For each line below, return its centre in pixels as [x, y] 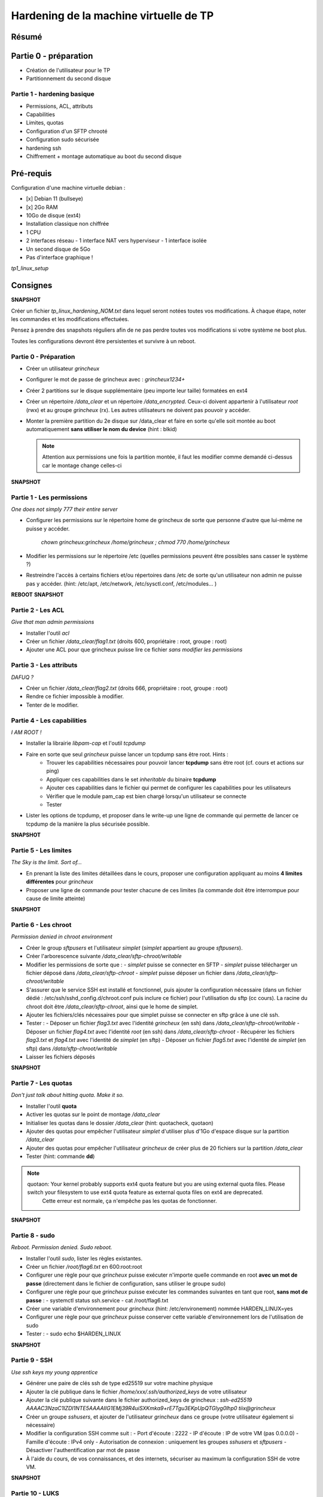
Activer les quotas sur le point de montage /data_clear [93, 1114]
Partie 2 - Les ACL [38, 610]
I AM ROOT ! [26, 732]
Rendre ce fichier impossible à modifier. [75, 696]
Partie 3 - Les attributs [44, 665]
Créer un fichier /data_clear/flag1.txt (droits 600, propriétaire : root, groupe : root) [127, 641]
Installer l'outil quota [51, 1106]
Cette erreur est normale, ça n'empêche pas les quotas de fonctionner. [129, 1201]
